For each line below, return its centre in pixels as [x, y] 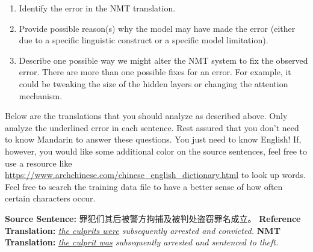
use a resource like [39, 163]
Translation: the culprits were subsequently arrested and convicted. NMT [143, 230]
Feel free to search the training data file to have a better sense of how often [144, 186]
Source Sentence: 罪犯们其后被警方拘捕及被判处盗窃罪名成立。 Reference [153, 218]
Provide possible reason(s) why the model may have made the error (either [157, 28]
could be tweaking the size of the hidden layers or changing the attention [153, 83]
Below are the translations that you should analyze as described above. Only [146, 116]
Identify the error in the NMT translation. [97, 8]
